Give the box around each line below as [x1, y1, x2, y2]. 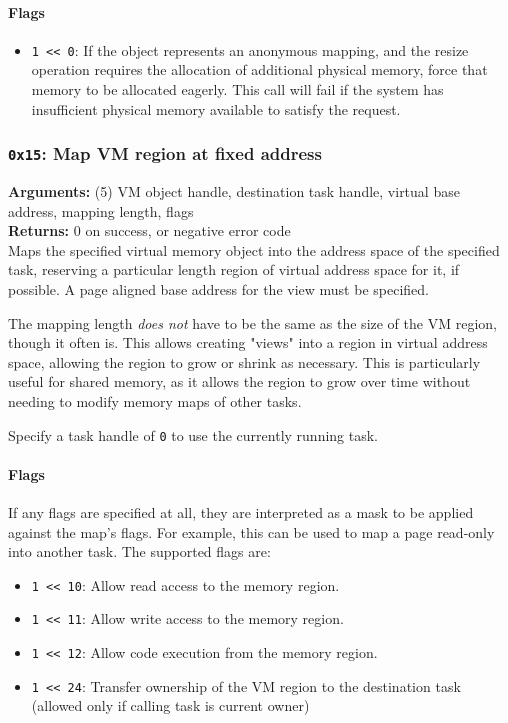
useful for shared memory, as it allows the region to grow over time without [8, 371, 471, 392]
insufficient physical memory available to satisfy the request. [31, 98, 401, 119]
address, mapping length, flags [8, 200, 194, 221]
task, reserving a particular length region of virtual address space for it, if [8, 259, 460, 280]
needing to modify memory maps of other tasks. [8, 390, 302, 411]
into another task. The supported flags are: [8, 541, 271, 562]
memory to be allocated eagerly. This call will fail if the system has [31, 79, 444, 100]
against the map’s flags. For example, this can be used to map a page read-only [8, 521, 495, 542]
